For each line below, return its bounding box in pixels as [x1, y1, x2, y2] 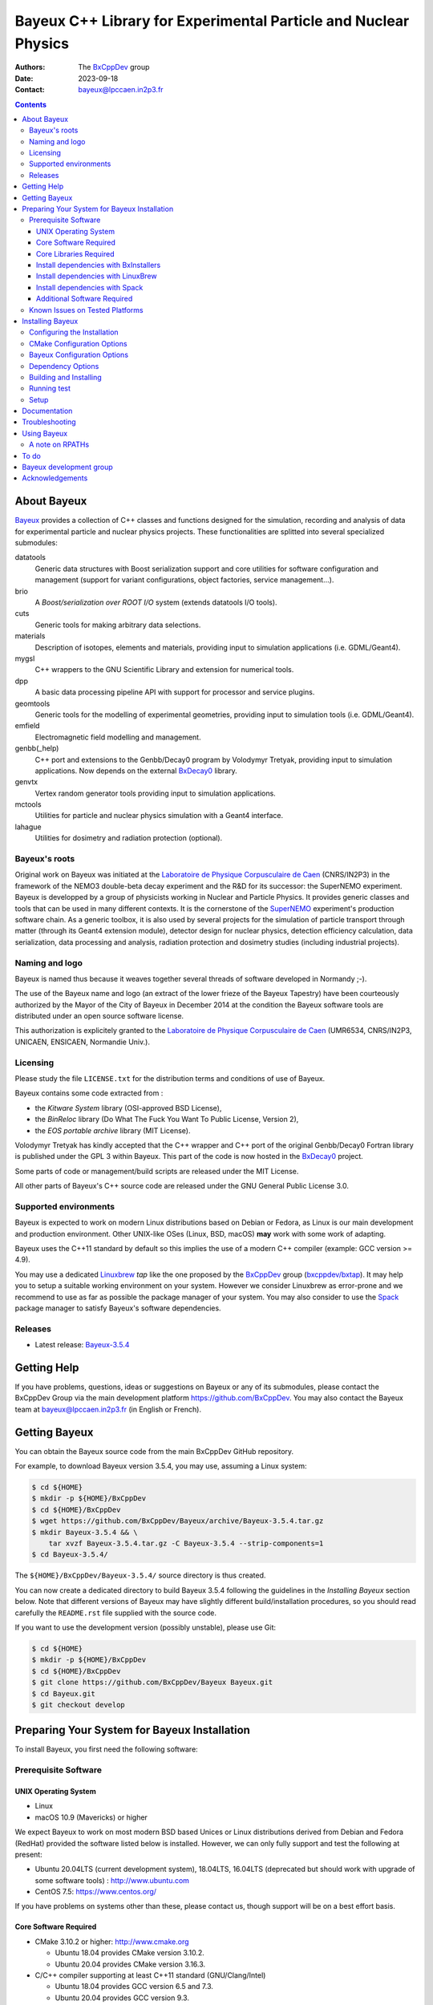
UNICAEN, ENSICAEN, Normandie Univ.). [14, 1037, 150, 1047]
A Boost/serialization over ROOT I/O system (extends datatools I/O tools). [34, 597, 277, 607]
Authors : [14, 63, 46, 72]
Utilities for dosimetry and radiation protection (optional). [34, 833, 223, 843]
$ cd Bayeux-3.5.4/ [31, 1550, 108, 1559]
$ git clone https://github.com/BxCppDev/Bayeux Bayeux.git [31, 1678, 273, 1687]
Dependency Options [29, 361, 99, 371]
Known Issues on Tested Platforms [29, 305, 144, 314]
